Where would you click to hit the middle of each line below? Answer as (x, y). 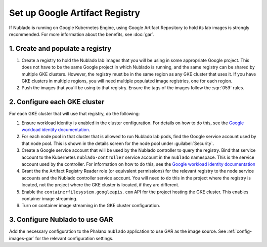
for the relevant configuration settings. (74, 238)
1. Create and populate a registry (60, 49)
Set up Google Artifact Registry (75, 13)
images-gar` (22, 238)
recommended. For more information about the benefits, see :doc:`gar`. (82, 34)
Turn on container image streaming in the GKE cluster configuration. (91, 206)
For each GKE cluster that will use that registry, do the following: (75, 114)
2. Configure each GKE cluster (57, 102)
